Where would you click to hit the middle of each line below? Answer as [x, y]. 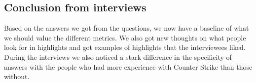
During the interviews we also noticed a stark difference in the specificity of [118, 57]
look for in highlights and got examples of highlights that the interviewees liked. [125, 47]
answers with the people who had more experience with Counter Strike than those [128, 66]
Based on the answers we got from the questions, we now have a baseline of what [127, 28]
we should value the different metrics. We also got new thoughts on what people [125, 37]
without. [17, 76]
